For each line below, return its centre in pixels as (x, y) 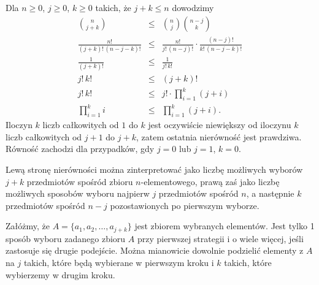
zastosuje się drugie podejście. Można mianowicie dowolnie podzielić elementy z (155, 250)
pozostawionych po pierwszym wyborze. (185, 205)
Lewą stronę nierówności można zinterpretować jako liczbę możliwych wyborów (154, 169)
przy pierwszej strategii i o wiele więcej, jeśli (220, 238)
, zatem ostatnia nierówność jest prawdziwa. (219, 136)
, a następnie (270, 193)
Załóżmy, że (28, 226)
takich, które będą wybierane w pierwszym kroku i (119, 263)
